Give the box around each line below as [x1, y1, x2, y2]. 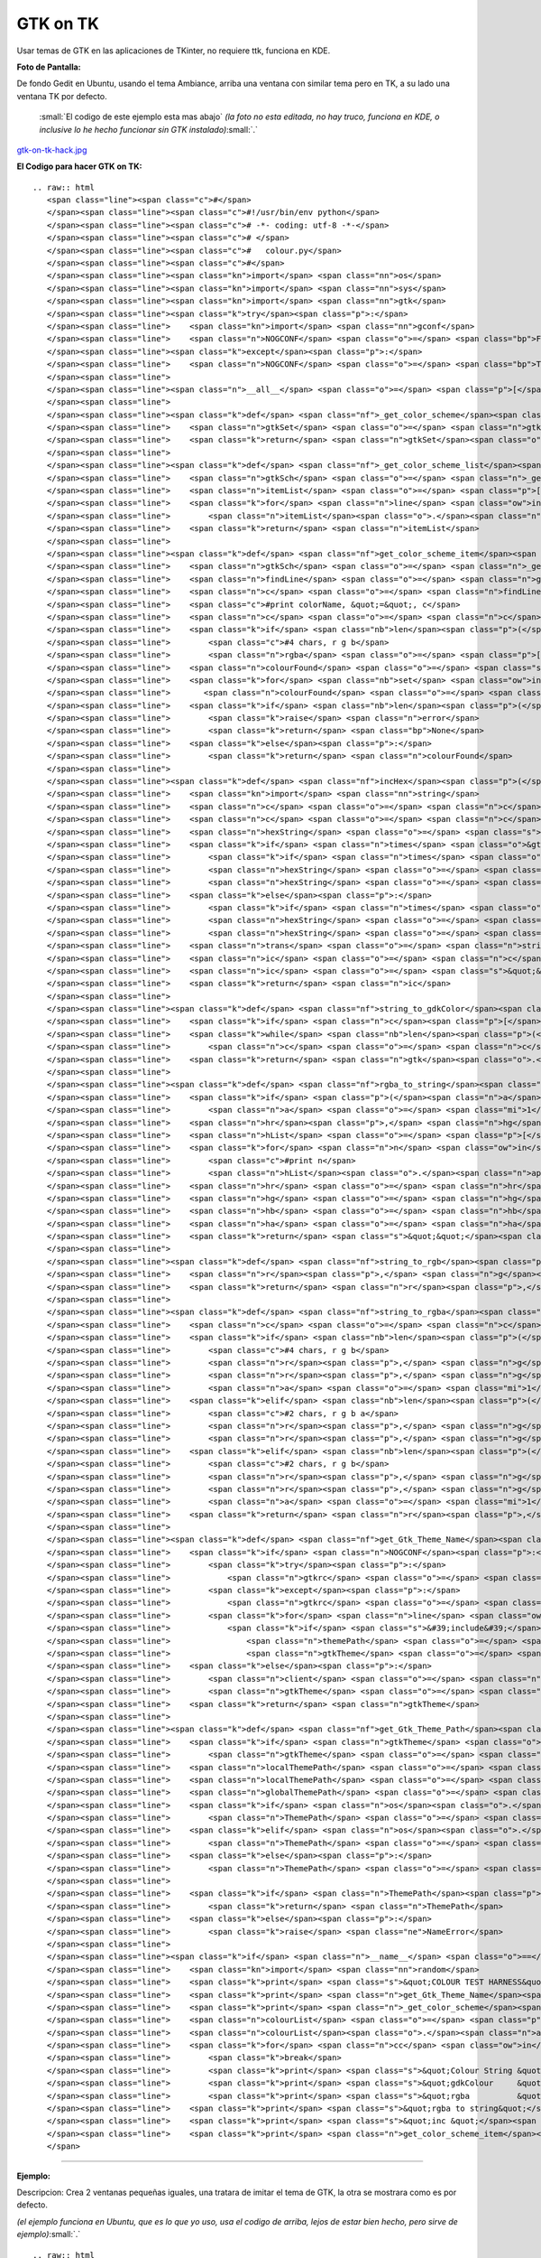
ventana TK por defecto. [16, 90, 107, 101]
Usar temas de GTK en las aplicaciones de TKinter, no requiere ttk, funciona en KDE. [16, 45, 331, 56]
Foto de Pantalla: [16, 61, 81, 72]
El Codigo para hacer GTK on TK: [16, 161, 142, 172]
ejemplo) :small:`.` [16, 2229, 81, 2240]
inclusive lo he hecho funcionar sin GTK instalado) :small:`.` [39, 124, 259, 135]
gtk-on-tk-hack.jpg [16, 145, 87, 155]
